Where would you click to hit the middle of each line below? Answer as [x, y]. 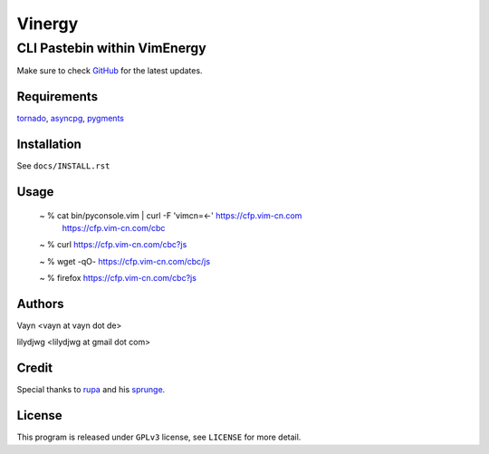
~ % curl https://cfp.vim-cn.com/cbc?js [113, 245]
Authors [40, 304]
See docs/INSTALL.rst [63, 166]
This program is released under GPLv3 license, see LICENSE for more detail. [159, 437]
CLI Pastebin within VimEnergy [112, 48]
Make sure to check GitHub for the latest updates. [110, 71]
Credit [35, 368]
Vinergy [48, 24]
